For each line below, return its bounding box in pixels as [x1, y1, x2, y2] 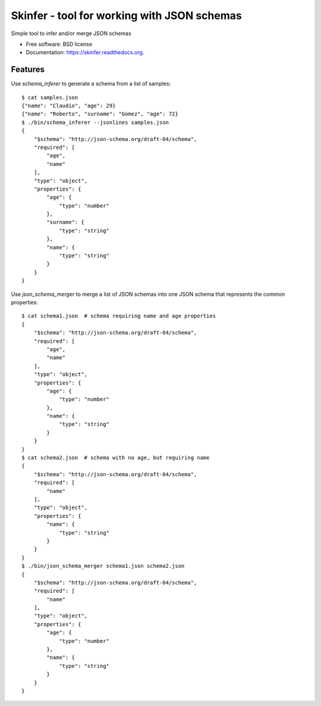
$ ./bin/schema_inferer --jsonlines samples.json [21, 119, 169, 126]
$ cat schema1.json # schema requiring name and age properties [21, 313, 216, 320]
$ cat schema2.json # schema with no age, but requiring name [21, 454, 210, 461]
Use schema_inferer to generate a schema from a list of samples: [11, 80, 171, 88]
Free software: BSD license [26, 40, 92, 48]
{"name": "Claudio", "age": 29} [21, 102, 116, 110]
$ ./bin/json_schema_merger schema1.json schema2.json [21, 563, 185, 570]
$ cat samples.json [21, 94, 78, 101]
